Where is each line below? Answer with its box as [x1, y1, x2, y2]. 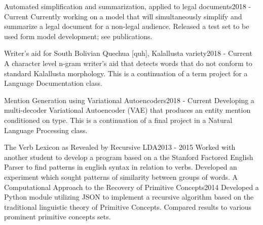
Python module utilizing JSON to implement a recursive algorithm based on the [4, 191, 254, 202]
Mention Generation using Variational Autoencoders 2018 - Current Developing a [4, 94, 254, 105]
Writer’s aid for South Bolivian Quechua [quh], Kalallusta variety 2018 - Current [4, 48, 252, 58]
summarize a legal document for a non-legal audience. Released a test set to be [4, 21, 249, 31]
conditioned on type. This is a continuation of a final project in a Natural [4, 114, 233, 125]
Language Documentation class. [4, 78, 102, 88]
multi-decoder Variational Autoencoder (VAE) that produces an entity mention [4, 105, 251, 115]
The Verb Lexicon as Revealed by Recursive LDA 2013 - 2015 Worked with [4, 142, 236, 152]
